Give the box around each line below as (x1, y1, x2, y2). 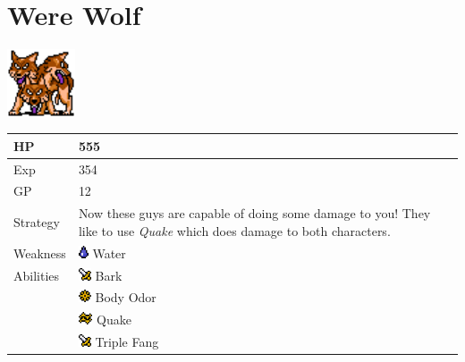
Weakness (13, 243, 66, 262)
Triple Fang (95, 333, 159, 351)
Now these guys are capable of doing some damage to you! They (78, 204, 431, 223)
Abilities (13, 265, 60, 284)
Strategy (13, 213, 60, 232)
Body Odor (95, 288, 156, 307)
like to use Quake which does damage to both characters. (78, 221, 391, 240)
